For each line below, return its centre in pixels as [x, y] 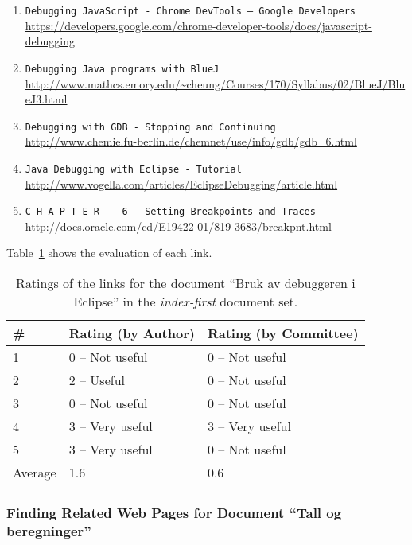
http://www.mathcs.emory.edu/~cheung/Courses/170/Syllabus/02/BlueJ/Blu [215, 83]
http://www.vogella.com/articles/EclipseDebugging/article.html [181, 183]
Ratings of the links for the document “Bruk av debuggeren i [186, 283]
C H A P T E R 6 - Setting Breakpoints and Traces [170, 212]
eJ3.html [46, 99]
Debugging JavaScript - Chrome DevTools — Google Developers [190, 11]
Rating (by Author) [132, 333]
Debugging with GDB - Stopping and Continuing [150, 127]
